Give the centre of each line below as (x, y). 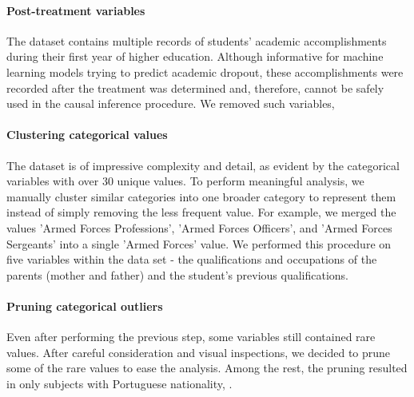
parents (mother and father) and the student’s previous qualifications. (177, 274)
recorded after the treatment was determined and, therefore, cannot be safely (195, 87)
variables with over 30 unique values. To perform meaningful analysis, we (185, 181)
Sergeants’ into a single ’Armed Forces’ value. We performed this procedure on (199, 243)
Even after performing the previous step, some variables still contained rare (191, 337)
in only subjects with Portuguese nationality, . (119, 383)
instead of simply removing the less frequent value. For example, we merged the (201, 212)
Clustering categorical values (87, 135)
